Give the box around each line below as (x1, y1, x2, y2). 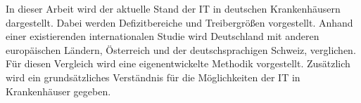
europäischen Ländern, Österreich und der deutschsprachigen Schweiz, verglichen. (6, 42, 356, 57)
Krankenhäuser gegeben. (6, 83, 111, 98)
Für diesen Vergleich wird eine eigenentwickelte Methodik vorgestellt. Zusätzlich (6, 56, 350, 71)
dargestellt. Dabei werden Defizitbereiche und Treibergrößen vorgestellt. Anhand (6, 15, 353, 29)
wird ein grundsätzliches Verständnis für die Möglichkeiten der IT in (6, 69, 300, 84)
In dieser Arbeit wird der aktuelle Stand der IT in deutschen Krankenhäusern (6, 1, 341, 15)
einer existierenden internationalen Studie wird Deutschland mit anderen (6, 29, 319, 43)
